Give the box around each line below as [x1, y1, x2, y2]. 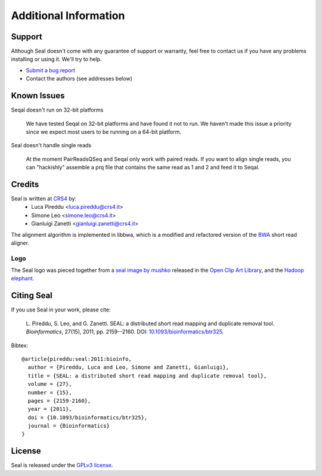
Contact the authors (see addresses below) [26, 75, 132, 82]
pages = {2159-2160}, [27, 397, 91, 404]
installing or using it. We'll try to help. [11, 55, 102, 63]
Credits [11, 179, 39, 189]
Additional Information [11, 9, 125, 22]
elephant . [11, 275, 35, 282]
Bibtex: [11, 342, 29, 349]
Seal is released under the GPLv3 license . [11, 462, 113, 469]
